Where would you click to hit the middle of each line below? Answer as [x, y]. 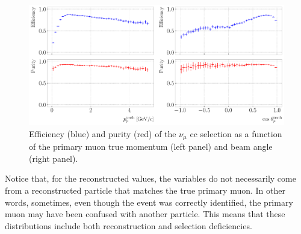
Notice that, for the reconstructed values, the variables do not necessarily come [150, 178]
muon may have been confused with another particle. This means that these [145, 214]
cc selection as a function [236, 133]
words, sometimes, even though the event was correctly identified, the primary [149, 202]
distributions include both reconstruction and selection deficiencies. [129, 225]
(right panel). [54, 158]
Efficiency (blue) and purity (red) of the [103, 133]
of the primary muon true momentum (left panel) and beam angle [151, 146]
